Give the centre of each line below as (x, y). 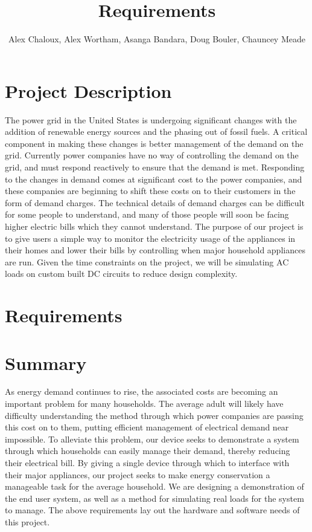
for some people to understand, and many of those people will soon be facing (147, 214)
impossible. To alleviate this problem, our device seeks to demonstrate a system (152, 439)
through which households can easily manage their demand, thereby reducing (148, 451)
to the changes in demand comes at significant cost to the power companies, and (154, 179)
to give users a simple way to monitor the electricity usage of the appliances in (150, 238)
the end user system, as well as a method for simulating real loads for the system (154, 498)
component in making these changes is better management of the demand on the (154, 143)
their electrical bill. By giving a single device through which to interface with (147, 463)
